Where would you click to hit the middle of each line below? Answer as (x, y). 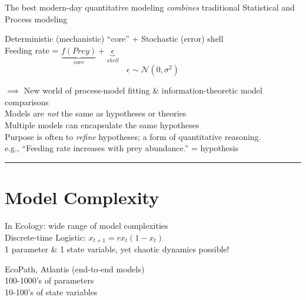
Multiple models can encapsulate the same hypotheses (102, 125)
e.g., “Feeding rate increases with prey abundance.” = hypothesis (122, 148)
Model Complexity (82, 197)
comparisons (27, 101)
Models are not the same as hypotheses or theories (96, 113)
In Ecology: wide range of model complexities (87, 225)
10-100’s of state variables (51, 291)
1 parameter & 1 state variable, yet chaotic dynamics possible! (117, 249)
